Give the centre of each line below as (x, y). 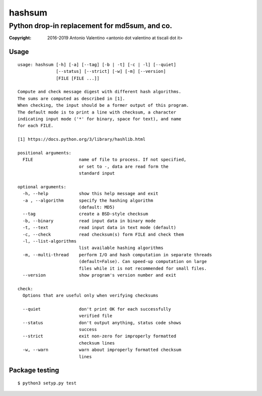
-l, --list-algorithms (49, 241)
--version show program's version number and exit (99, 275)
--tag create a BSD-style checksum (85, 214)
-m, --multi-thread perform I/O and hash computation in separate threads (117, 255)
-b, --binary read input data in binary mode (89, 221)
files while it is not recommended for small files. (143, 268)
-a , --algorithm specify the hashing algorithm (88, 200)
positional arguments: (45, 153)
